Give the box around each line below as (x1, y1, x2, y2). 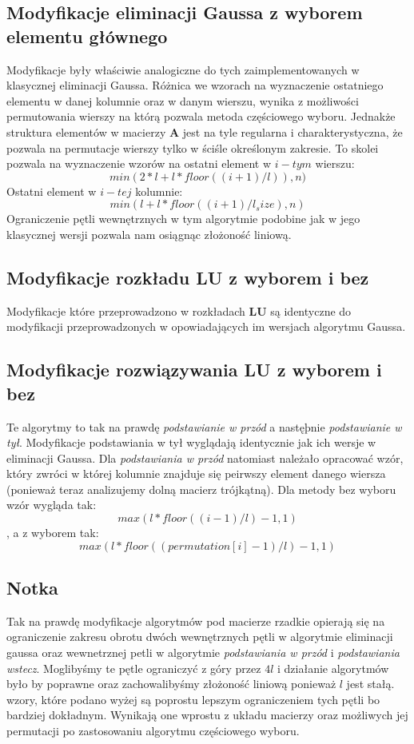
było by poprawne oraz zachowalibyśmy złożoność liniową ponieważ (6, 675, 336, 692)
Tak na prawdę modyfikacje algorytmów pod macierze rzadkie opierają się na (6, 612, 385, 629)
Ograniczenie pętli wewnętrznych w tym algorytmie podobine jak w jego (6, 210, 360, 227)
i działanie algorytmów (277, 659, 389, 676)
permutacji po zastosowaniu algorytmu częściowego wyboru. (6, 722, 300, 739)
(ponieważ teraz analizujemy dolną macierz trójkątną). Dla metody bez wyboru (6, 480, 396, 497)
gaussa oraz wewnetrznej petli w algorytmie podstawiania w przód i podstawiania (6, 644, 400, 661)
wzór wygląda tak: (6, 496, 97, 513)
